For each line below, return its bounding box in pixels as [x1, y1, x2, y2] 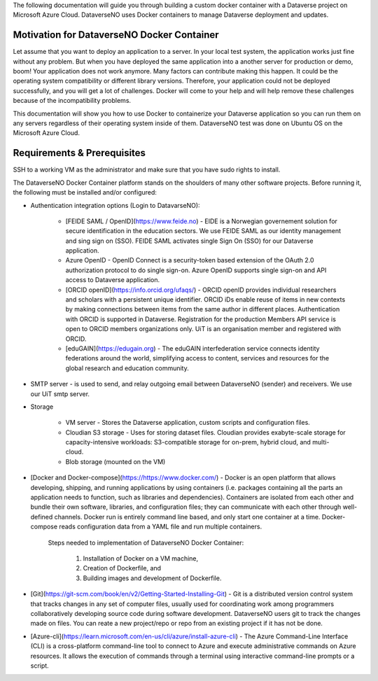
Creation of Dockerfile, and [83, 564, 161, 573]
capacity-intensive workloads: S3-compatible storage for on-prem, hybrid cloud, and [65, 438, 311, 447]
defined [30, 512, 53, 521]
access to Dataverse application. [65, 276, 160, 284]
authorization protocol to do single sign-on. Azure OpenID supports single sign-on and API [65, 266, 327, 274]
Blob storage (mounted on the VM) [65, 457, 166, 465]
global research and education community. [65, 364, 189, 372]
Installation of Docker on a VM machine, [83, 554, 199, 563]
